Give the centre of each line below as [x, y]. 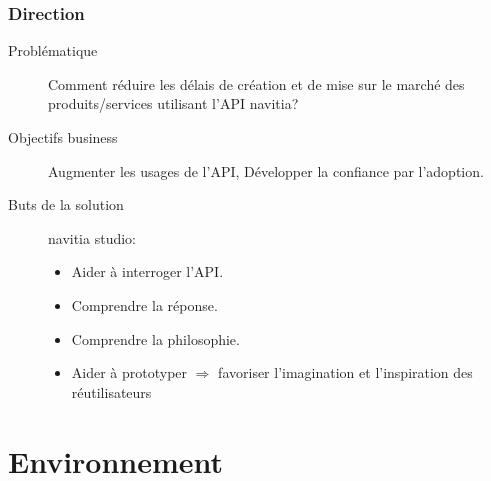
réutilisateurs [111, 391]
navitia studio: [92, 237]
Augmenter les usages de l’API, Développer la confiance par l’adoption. [266, 170]
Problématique [53, 50]
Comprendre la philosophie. [155, 338]
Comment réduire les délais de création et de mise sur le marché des [256, 83]
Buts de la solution [66, 204]
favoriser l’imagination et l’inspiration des [345, 372]
